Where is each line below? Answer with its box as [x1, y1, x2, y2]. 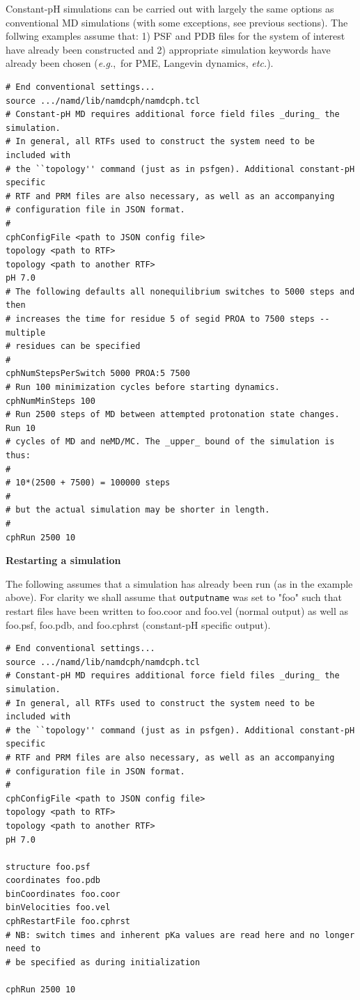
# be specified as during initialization [6, 957, 201, 967]
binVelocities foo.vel [6, 903, 111, 913]
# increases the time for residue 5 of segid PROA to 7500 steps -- [6, 314, 330, 325]
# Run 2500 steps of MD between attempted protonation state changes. [6, 409, 340, 420]
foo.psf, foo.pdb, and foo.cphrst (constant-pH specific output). [6, 617, 271, 632]
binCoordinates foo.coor [6, 889, 120, 899]
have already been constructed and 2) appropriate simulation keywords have [6, 42, 331, 56]
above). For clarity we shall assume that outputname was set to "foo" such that [6, 590, 342, 604]
